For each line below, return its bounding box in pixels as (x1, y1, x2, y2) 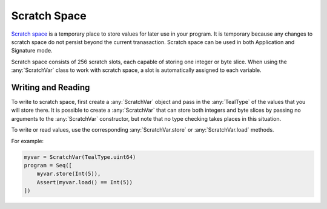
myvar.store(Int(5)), (36, 170, 101, 178)
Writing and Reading (11, 82, 90, 92)
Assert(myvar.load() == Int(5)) (36, 179, 133, 185)
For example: (11, 137, 44, 144)
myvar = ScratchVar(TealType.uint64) (24, 153, 136, 160)
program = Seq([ (24, 162, 73, 169)
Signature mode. (11, 47, 53, 54)
